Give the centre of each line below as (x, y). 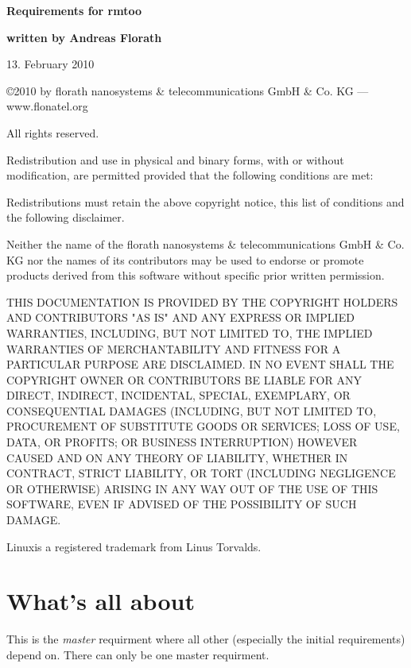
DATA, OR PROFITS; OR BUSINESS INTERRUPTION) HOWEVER (182, 442)
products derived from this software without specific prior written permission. (196, 275)
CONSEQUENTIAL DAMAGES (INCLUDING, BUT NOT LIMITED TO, (192, 410)
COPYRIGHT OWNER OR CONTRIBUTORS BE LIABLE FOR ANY (184, 379)
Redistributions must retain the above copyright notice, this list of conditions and (205, 201)
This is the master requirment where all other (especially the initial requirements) (206, 639)
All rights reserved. (53, 132)
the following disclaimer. (66, 217)
